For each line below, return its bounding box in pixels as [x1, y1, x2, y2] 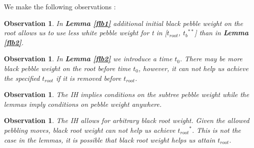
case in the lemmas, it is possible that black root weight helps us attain [4, 134, 215, 145]
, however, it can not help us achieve [138, 63, 249, 73]
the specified [4, 73, 40, 83]
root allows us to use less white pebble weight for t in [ [4, 27, 167, 38]
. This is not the [192, 124, 241, 135]
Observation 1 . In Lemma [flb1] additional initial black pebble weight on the [4, 18, 243, 28]
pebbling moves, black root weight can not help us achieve [4, 124, 175, 135]
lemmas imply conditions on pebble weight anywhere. [4, 99, 162, 109]
